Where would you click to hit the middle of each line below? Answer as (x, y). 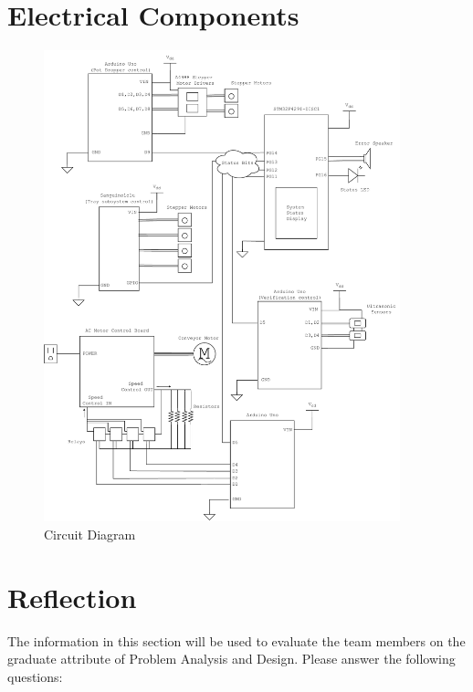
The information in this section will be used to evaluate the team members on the (236, 640)
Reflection (72, 597)
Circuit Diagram (90, 534)
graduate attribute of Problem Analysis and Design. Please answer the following (231, 659)
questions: (35, 676)
